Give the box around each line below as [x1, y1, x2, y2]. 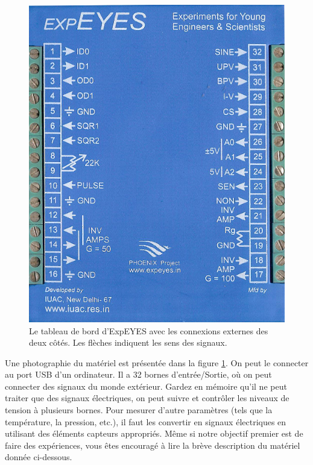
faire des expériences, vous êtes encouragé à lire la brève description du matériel [5, 438, 300, 451]
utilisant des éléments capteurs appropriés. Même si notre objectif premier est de [5, 427, 303, 440]
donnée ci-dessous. [5, 451, 72, 463]
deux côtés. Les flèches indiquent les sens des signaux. [29, 336, 227, 349]
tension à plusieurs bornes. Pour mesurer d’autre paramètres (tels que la [5, 404, 273, 416]
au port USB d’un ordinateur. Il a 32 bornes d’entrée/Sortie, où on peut [5, 368, 272, 381]
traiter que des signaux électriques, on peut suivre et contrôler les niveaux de [5, 392, 289, 404]
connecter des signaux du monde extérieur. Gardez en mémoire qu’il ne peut [5, 379, 287, 392]
